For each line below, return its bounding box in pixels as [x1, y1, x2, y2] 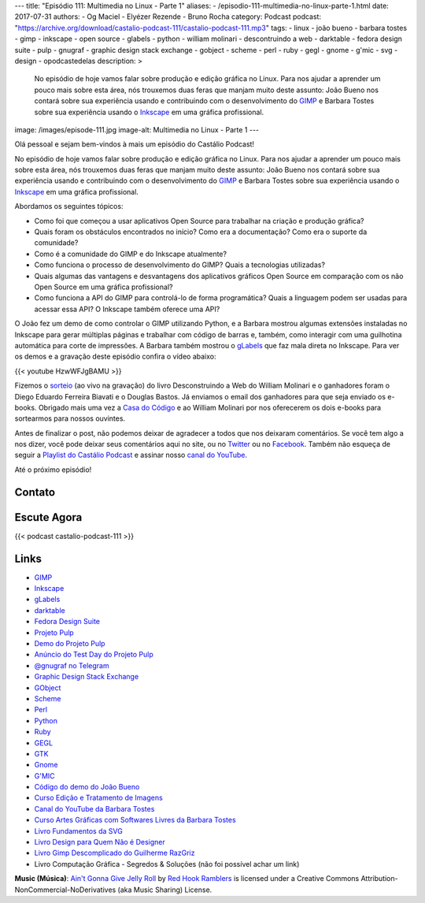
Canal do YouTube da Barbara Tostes [34, 804, 155, 813]
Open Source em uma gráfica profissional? [34, 282, 173, 292]
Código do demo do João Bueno [34, 782, 140, 792]
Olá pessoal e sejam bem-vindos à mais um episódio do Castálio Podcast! [14, 139, 255, 149]
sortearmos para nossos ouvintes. [14, 414, 126, 423]
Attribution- [360, 874, 398, 883]
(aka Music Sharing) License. [117, 885, 213, 894]
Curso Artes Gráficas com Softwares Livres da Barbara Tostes [34, 816, 236, 825]
